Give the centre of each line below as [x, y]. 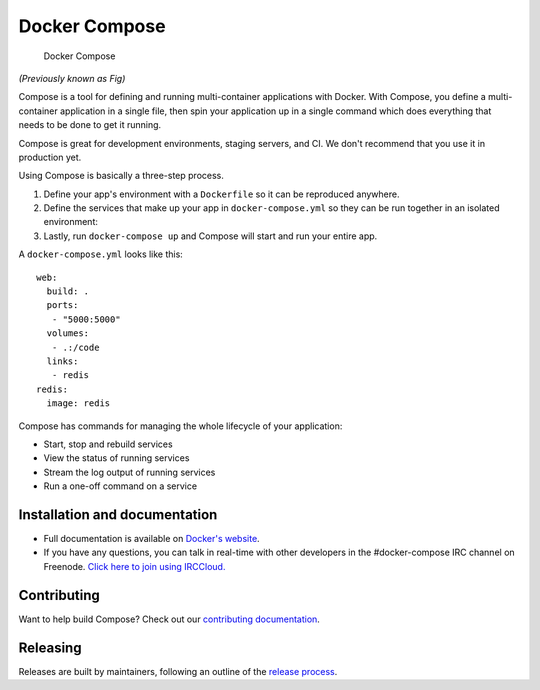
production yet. [50, 157]
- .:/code [75, 347]
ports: [62, 305]
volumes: [68, 333]
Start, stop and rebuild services [108, 444]
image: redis [78, 403]
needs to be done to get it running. [90, 125]
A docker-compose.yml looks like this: [101, 254]
